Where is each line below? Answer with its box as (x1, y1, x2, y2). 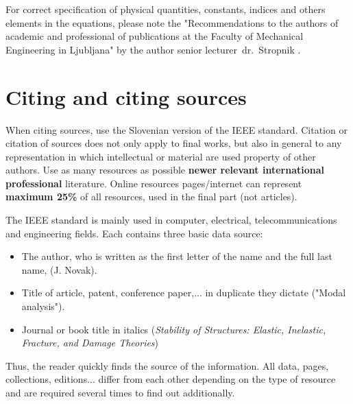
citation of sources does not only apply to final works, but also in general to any (5, 136, 342, 150)
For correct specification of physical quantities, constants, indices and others (5, 2, 326, 16)
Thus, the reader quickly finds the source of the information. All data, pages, (5, 358, 329, 372)
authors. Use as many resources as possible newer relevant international (5, 163, 324, 177)
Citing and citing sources (5, 82, 247, 110)
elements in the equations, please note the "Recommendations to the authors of (5, 15, 339, 29)
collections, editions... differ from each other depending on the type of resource (5, 372, 336, 386)
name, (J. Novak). (21, 262, 97, 276)
